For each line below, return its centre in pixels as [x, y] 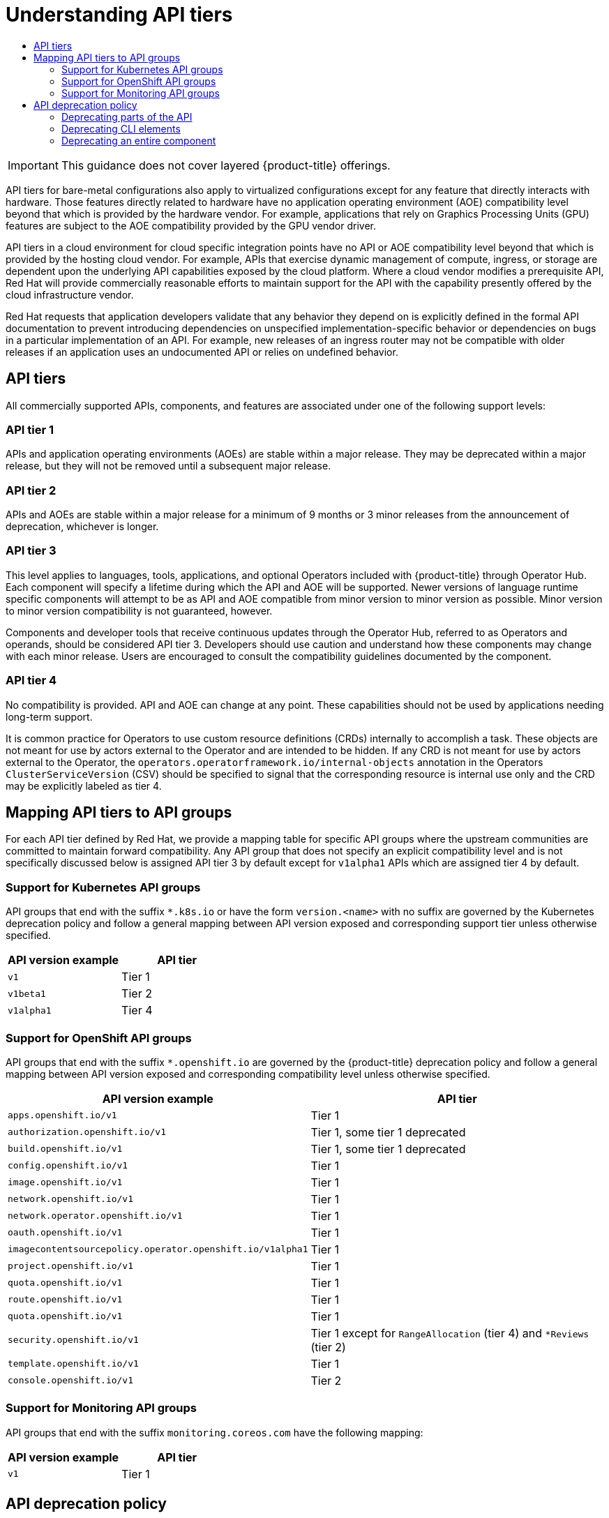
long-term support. [49, 716]
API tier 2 [31, 490]
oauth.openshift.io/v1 [65, 1233]
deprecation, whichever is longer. [82, 527]
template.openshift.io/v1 [73, 1364]
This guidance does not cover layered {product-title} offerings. [226, 165]
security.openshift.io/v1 [73, 1340]
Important [33, 165]
